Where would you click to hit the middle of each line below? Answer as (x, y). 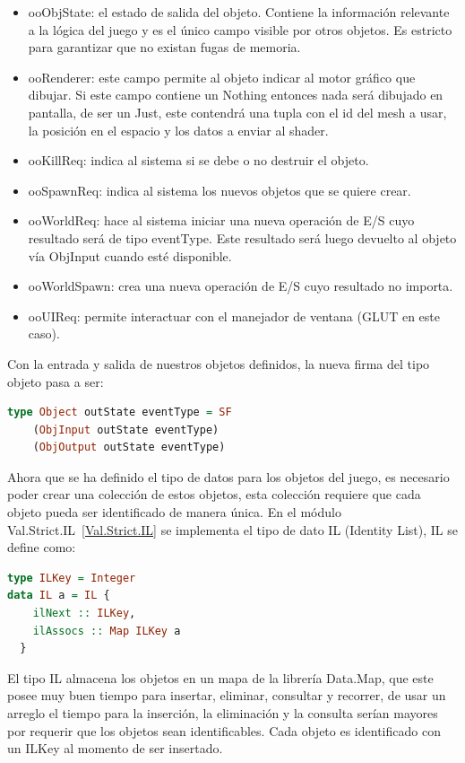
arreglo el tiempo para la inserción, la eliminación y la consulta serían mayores (223, 713)
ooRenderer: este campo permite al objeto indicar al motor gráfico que (222, 77)
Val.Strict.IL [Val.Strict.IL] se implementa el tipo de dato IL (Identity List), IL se (232, 529)
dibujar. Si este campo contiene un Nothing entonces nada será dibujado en (236, 95)
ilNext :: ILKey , (84, 614)
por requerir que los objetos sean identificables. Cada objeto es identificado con (224, 730)
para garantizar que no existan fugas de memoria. (164, 47)
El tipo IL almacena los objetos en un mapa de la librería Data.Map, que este (220, 677)
